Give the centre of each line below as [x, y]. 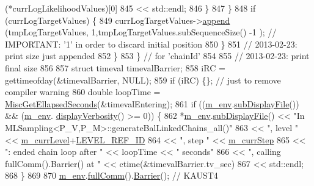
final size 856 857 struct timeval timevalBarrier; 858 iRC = [115, 67]
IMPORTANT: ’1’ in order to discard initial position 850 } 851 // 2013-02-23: [151, 44]
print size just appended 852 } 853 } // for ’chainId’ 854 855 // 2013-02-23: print [157, 56]
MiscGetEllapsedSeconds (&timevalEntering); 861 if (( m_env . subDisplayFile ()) [152, 103]
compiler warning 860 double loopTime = [83, 92]
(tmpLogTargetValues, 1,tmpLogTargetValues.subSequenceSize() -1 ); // [141, 32]
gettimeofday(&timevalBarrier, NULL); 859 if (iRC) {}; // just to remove [143, 80]
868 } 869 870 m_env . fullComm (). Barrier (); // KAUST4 [111, 175]
